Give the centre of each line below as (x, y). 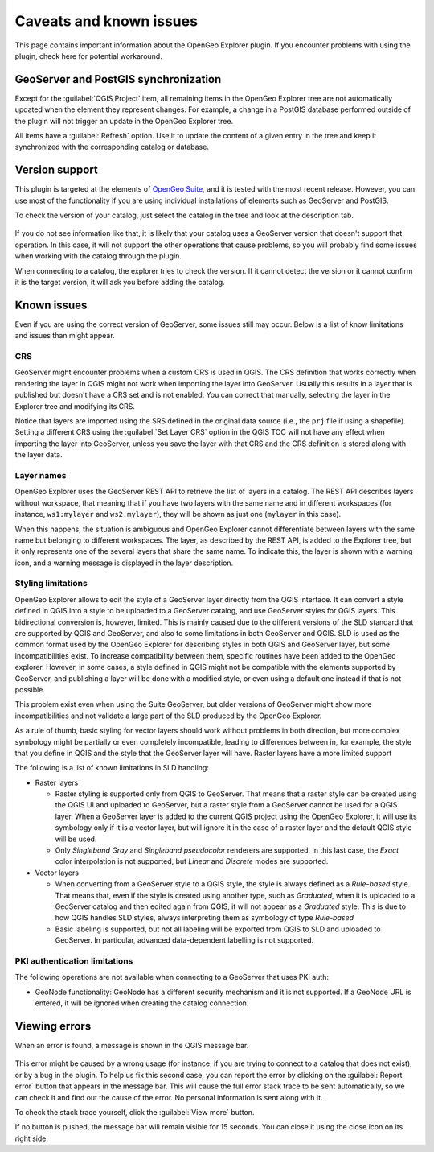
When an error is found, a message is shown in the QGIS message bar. (132, 1045)
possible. (30, 689)
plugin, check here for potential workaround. (88, 56)
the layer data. (39, 455)
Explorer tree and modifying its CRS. (75, 406)
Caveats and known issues (106, 21)
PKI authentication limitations (74, 960)
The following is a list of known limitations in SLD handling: (112, 768)
